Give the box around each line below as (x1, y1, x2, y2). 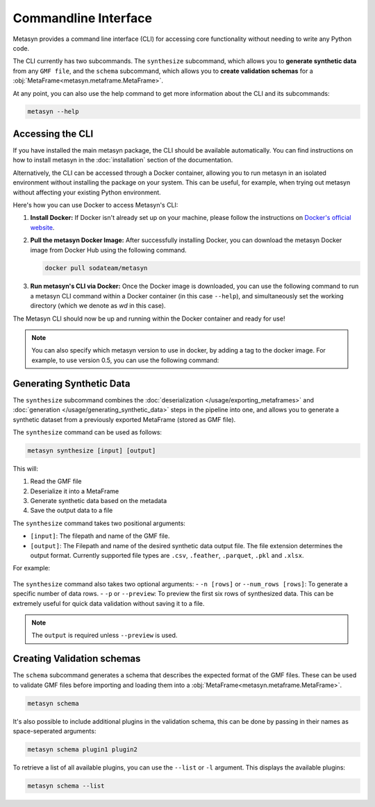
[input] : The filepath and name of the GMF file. (30, 532, 170, 541)
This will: (12, 464, 38, 473)
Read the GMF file (30, 477, 82, 486)
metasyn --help (27, 108, 79, 116)
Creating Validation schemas (12, 653, 141, 665)
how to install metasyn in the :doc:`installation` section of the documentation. (12, 156, 233, 164)
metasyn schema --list (27, 781, 105, 790)
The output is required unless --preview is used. (31, 631, 178, 640)
